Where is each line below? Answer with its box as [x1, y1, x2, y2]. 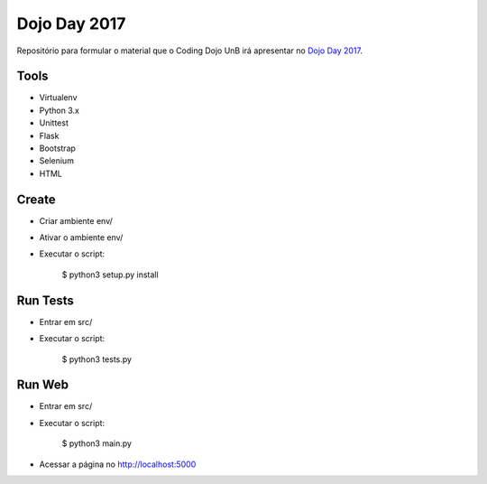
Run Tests [16, 293, 74, 308]
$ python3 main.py [61, 438, 133, 449]
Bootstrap [39, 143, 77, 154]
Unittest [39, 117, 69, 128]
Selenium [39, 155, 74, 166]
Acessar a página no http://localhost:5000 [39, 459, 197, 470]
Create [16, 191, 56, 207]
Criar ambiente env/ [39, 215, 113, 226]
